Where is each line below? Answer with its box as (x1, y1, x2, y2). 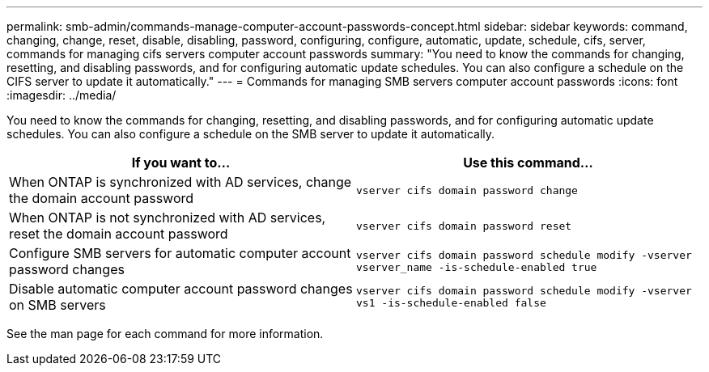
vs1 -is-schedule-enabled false (356, 297, 546, 309)
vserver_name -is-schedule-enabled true (356, 261, 597, 273)
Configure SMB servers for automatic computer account (9, 245, 351, 261)
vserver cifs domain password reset (356, 219, 572, 232)
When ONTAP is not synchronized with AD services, (9, 209, 326, 226)
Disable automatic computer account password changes (9, 281, 353, 297)
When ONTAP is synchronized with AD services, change (9, 174, 352, 190)
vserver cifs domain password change (356, 184, 578, 197)
